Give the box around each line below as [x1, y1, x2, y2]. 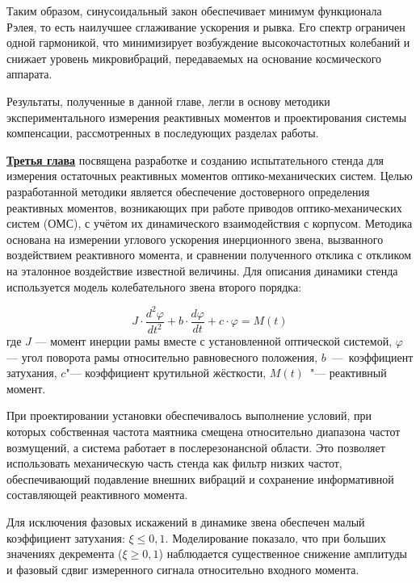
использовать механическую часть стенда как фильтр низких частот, [6, 455, 342, 472]
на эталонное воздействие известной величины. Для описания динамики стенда [6, 262, 398, 279]
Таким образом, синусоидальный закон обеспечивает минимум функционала [6, 2, 382, 19]
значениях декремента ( [6, 545, 123, 562]
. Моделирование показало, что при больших [165, 529, 386, 546]
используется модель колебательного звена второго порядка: [6, 278, 302, 295]
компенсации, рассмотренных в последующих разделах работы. [6, 124, 319, 141]
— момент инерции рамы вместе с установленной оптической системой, [35, 333, 393, 349]
